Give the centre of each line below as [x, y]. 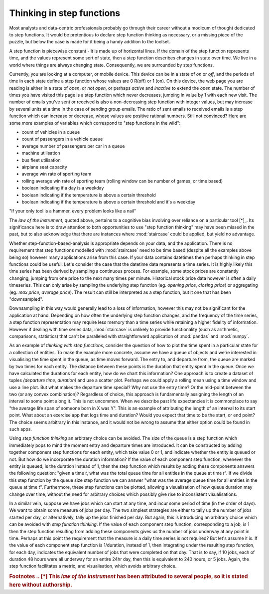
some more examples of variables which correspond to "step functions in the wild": [95, 123]
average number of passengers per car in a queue [73, 146]
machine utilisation [41, 153]
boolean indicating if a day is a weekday [63, 188]
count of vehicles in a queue [51, 132]
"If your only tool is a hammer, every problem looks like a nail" [73, 211]
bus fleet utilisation [41, 160]
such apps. [21, 429]
